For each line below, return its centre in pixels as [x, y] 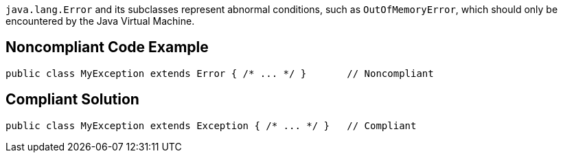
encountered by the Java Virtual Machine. [100, 21]
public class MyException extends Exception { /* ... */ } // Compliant [211, 125]
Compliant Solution [72, 100]
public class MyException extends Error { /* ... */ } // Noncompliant [220, 73]
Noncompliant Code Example [107, 47]
